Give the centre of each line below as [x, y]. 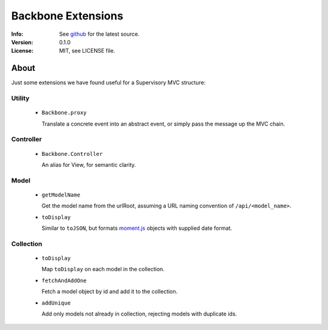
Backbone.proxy [64, 113]
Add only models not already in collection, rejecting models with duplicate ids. [139, 314]
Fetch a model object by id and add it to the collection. [110, 292]
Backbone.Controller [72, 154]
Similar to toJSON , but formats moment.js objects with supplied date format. [137, 228]
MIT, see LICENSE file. [87, 51]
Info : [17, 34]
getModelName [61, 195]
